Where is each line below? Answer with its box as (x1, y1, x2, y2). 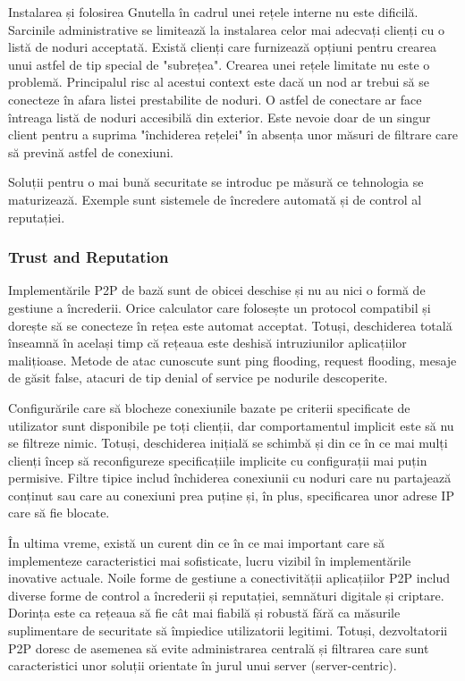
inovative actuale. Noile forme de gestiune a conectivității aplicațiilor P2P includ (8, 568, 451, 587)
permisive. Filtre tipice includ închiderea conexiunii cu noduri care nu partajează (8, 468, 452, 487)
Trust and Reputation (8, 246, 169, 268)
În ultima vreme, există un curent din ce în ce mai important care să (8, 534, 385, 552)
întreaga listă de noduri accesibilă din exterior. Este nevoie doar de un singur (8, 107, 431, 126)
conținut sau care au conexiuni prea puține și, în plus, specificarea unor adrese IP (8, 485, 454, 504)
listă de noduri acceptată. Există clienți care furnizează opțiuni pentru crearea (8, 38, 436, 56)
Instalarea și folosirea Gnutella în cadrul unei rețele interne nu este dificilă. (8, 3, 418, 21)
